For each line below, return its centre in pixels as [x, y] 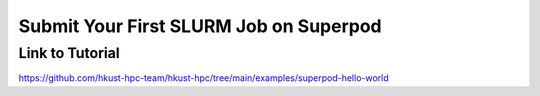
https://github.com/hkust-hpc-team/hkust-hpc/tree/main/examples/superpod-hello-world [203, 78]
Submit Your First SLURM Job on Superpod [200, 26]
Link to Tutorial [69, 53]
